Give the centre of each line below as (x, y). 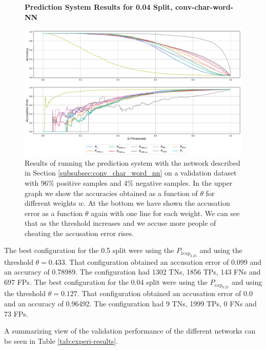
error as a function (54, 213)
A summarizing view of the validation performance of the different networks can (130, 331)
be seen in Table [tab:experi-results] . (61, 341)
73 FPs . (16, 313)
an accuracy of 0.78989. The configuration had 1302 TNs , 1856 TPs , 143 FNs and (132, 272)
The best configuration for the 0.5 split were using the (89, 250)
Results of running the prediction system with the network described (132, 162)
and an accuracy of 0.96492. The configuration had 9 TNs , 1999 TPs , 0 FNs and (130, 304)
